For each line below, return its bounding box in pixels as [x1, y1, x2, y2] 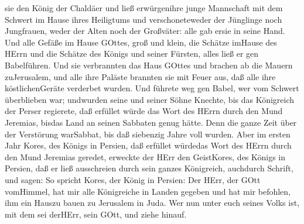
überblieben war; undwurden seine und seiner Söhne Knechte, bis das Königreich [5, 93, 295, 105]
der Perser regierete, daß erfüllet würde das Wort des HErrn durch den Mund [5, 105, 283, 117]
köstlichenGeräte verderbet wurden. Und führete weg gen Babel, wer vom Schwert [5, 82, 299, 94]
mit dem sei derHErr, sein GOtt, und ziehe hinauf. [5, 208, 187, 220]
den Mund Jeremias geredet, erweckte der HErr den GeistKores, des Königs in [5, 150, 286, 163]
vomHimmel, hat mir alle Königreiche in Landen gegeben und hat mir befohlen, [5, 185, 291, 197]
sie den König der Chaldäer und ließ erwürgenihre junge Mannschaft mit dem [5, 2, 283, 13]
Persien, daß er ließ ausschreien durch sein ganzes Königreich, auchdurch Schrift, [5, 162, 293, 174]
